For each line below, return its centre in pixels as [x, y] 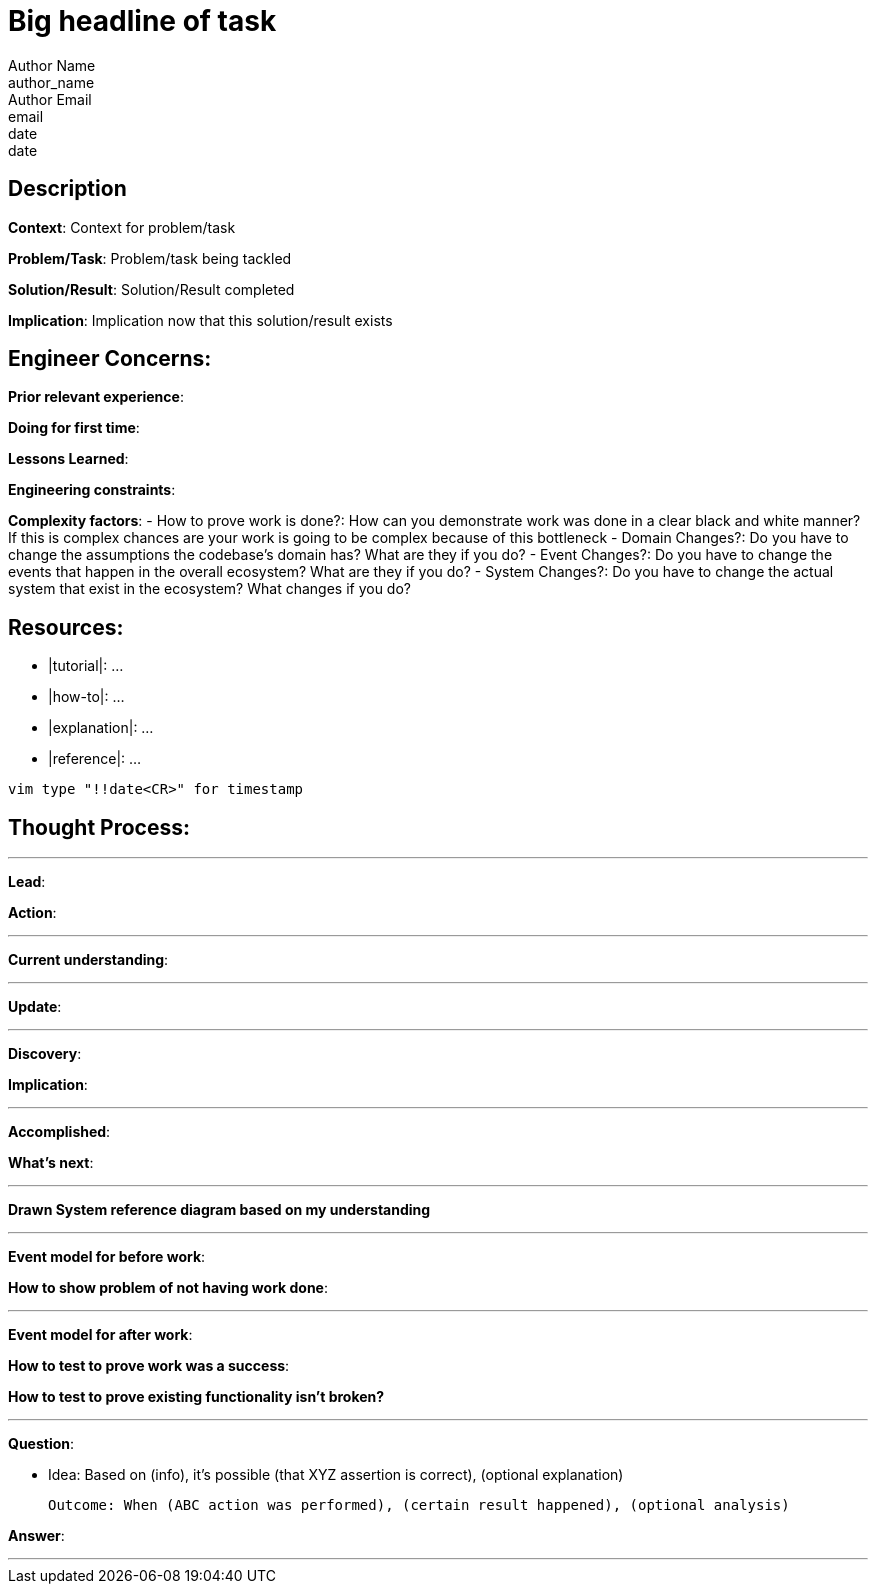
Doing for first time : [74, 428]
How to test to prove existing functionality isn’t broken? [196, 1397]
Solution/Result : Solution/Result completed [151, 289]
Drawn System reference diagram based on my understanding [219, 1210]
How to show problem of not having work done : [168, 1288]
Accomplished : [59, 1132]
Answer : [36, 1536]
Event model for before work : [107, 1257]
